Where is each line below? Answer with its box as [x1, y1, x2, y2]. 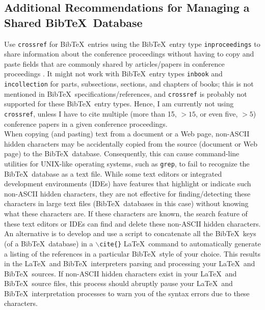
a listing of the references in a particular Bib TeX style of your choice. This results [4, 248, 260, 259]
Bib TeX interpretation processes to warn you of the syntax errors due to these [4, 288, 250, 298]
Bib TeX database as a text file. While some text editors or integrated [4, 168, 222, 179]
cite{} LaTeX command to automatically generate [99, 238, 261, 248]
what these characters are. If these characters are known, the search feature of [4, 208, 248, 219]
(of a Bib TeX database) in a [4, 238, 93, 248]
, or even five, [195, 108, 238, 119]
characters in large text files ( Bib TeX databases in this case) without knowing [4, 198, 249, 209]
